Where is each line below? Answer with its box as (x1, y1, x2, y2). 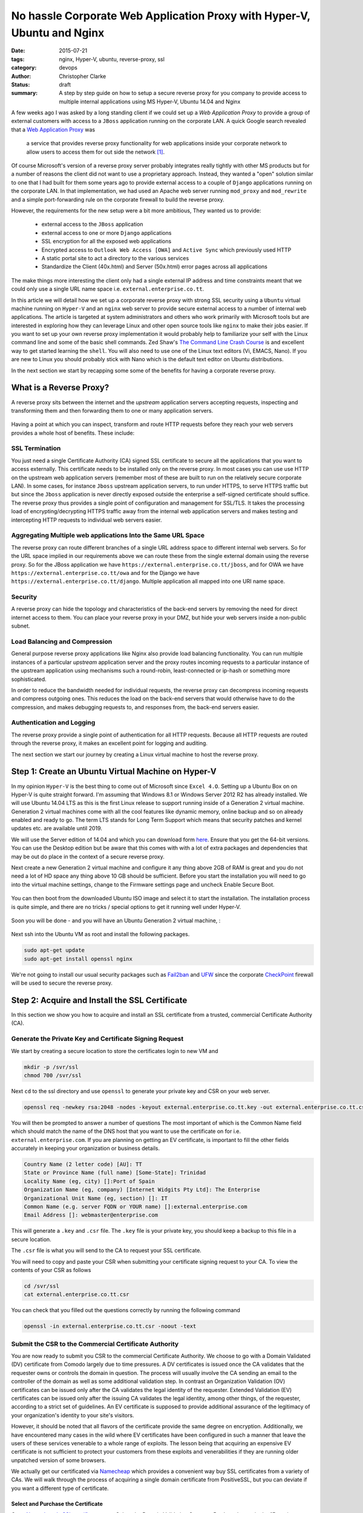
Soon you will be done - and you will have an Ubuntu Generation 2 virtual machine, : (11, 917, 221, 924)
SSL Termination (11, 444, 61, 453)
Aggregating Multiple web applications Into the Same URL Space (11, 531, 205, 540)
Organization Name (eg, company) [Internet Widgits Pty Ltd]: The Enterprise (24, 1186, 260, 1193)
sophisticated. (11, 675, 47, 683)
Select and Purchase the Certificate (11, 1500, 103, 1507)
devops (59, 64, 78, 71)
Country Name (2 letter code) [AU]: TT (24, 1161, 142, 1168)
